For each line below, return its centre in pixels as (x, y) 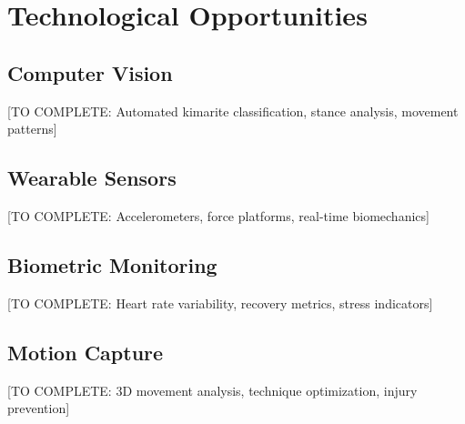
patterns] (32, 129)
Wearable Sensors (92, 178)
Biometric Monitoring (112, 264)
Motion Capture (86, 352)
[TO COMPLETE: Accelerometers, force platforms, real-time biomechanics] (218, 215)
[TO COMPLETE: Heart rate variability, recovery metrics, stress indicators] (220, 303)
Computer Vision (90, 72)
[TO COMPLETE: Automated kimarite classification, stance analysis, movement (233, 111)
